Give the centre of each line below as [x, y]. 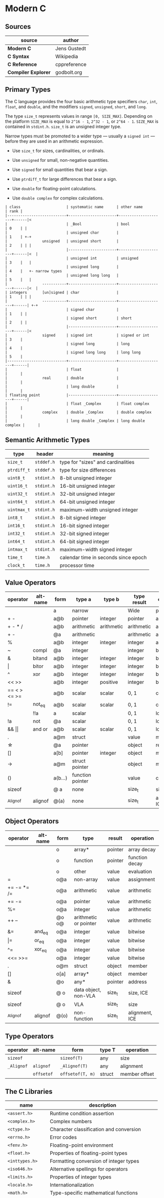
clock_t [16, 565]
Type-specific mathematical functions [94, 1193]
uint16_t [18, 486]
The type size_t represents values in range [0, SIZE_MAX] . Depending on [79, 116]
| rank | [14, 211]
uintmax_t [19, 510]
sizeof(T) [72, 1058]
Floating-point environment [82, 1145]
